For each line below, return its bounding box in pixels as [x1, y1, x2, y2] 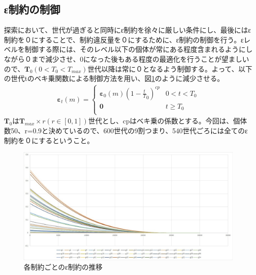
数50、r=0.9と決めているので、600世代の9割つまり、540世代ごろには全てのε [4, 125, 248, 135]
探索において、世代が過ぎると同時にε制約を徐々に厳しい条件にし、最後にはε [4, 25, 251, 35]
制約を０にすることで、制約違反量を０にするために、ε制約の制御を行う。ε [4, 34, 244, 44]
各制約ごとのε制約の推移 [24, 262, 103, 272]
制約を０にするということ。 [4, 135, 94, 145]
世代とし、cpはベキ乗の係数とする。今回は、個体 [88, 116, 247, 126]
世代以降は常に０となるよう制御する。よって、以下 [87, 63, 253, 74]
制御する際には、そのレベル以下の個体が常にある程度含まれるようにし [24, 44, 253, 54]
